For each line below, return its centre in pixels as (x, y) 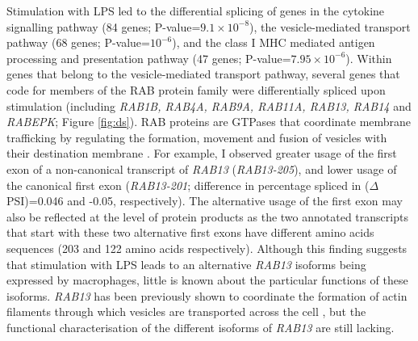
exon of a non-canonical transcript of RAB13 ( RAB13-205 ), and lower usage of (202, 168)
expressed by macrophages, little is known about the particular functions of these (207, 280)
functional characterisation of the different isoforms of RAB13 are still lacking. (201, 327)
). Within (369, 58)
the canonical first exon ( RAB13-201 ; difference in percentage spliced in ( (188, 185)
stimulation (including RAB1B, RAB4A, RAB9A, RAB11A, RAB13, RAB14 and (209, 105)
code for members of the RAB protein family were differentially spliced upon (196, 89)
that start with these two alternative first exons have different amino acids (190, 232)
